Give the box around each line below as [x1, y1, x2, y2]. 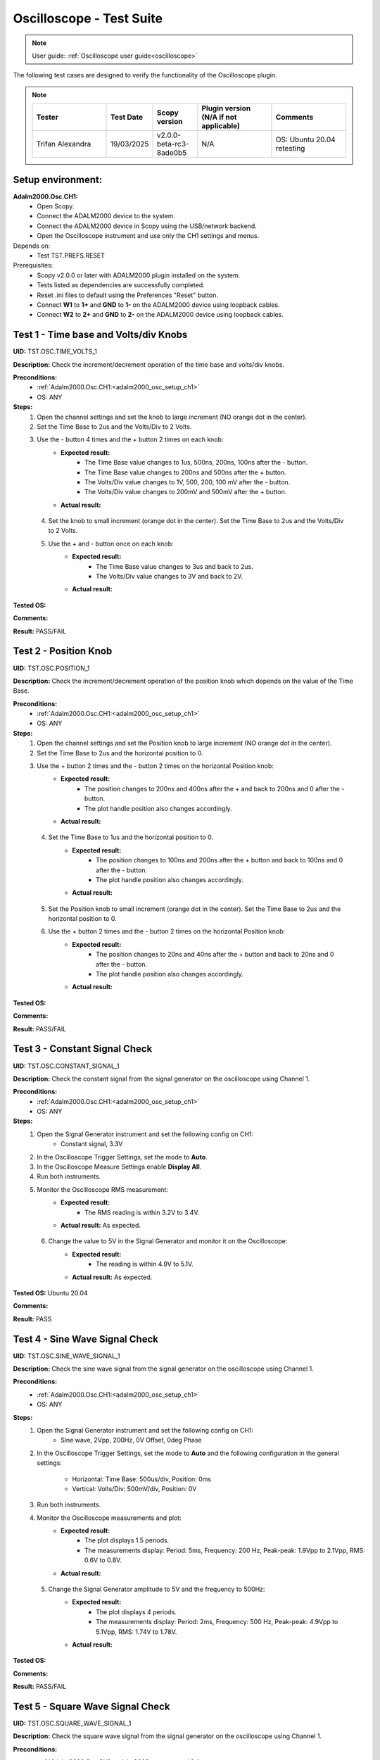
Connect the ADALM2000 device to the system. [37, 212, 176, 220]
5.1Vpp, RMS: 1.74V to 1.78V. [96, 1627, 177, 1636]
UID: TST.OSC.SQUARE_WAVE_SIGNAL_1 [13, 1719, 132, 1728]
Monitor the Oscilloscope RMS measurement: [37, 1185, 168, 1193]
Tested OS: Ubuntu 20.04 [13, 1288, 88, 1297]
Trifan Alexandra [36, 139, 91, 149]
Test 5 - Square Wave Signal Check [13, 1700, 170, 1712]
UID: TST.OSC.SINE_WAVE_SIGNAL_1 [13, 1352, 120, 1360]
